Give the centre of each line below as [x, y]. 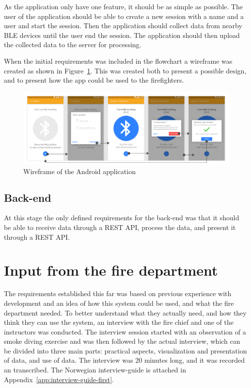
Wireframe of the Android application [79, 171]
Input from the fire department [111, 270]
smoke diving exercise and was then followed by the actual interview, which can [122, 341]
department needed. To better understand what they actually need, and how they [125, 312]
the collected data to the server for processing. [73, 44]
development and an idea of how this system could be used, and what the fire [119, 303]
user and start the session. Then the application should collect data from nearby [123, 26]
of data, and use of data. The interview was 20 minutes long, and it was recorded [125, 360]
